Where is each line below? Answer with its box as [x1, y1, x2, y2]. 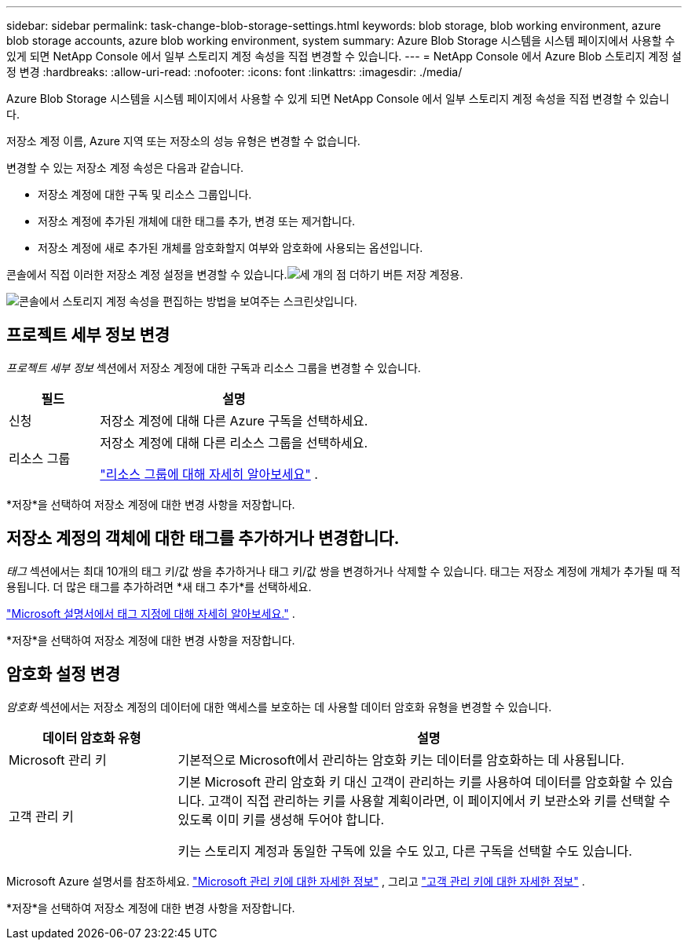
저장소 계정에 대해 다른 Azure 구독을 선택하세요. [100, 412, 368, 429]
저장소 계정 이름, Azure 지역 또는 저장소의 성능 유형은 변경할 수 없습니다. [6, 134, 360, 148]
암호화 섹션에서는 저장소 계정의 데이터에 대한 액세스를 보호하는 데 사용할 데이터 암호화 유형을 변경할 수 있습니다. [6, 699, 552, 714]
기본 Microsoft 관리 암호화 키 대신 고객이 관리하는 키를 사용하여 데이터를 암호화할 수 [177, 773, 647, 790]
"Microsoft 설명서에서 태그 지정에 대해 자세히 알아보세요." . [6, 606, 295, 620]
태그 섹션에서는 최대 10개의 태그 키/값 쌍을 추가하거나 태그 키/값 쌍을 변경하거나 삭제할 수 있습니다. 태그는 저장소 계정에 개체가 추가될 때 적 [6, 564, 681, 578]
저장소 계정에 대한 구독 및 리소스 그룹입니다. [38, 188, 252, 201]
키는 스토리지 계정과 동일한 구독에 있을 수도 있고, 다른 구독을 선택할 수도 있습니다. [177, 842, 632, 859]
